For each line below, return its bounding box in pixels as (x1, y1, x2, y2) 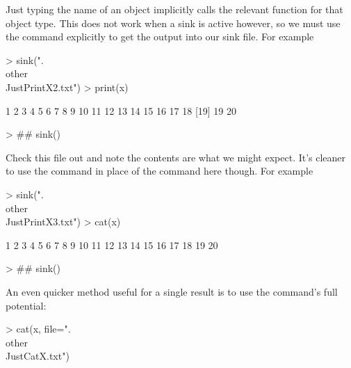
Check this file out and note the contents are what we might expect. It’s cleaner (6, 150, 346, 164)
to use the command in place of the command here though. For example (6, 163, 313, 178)
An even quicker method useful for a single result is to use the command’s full (6, 284, 338, 298)
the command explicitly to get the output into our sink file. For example (6, 29, 314, 44)
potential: (6, 298, 47, 312)
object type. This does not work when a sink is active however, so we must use (6, 15, 341, 30)
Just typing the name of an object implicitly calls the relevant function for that (6, 2, 343, 16)
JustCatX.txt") (6, 349, 70, 363)
